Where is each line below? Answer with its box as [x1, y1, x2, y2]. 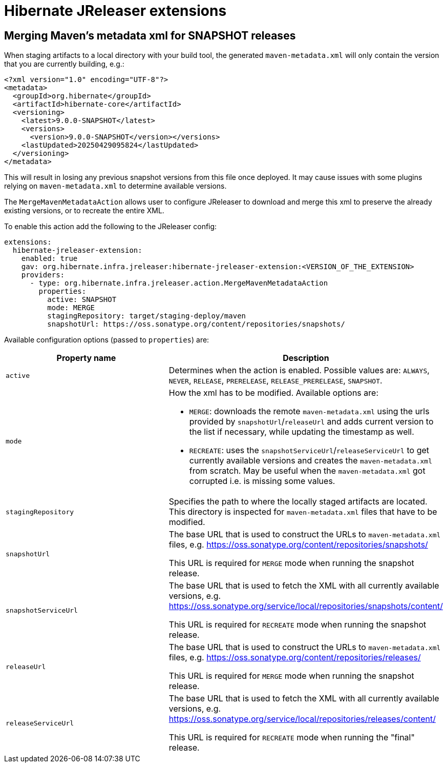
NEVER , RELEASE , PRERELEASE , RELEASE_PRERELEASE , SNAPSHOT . [168, 375, 382, 386]
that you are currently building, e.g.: [4, 59, 124, 69]
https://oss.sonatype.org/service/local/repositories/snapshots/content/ [168, 601, 443, 612]
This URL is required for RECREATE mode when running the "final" [168, 732, 415, 743]
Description [283, 353, 329, 364]
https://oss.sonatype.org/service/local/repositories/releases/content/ [168, 714, 436, 724]
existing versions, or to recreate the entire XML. [4, 206, 164, 215]
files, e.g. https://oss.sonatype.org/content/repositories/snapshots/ [168, 539, 428, 550]
